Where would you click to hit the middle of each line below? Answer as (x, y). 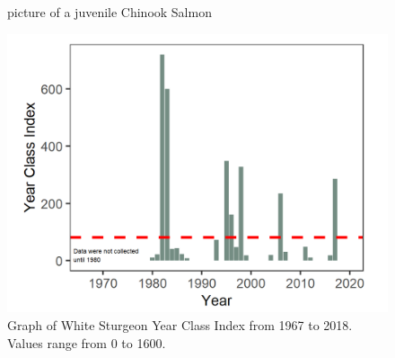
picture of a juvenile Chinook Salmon (110, 12)
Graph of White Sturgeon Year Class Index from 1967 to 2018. (180, 324)
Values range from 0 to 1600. (87, 342)
